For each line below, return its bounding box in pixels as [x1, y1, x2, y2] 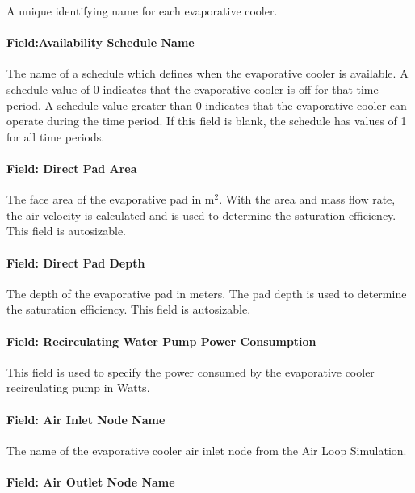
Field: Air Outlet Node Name [6, 473, 175, 490]
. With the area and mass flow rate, [219, 191, 396, 208]
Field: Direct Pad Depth [6, 254, 145, 271]
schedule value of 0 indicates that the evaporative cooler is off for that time [6, 80, 379, 97]
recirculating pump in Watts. [6, 379, 150, 396]
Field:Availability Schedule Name [6, 34, 195, 51]
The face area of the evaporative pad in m [6, 191, 215, 208]
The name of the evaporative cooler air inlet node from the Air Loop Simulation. [6, 441, 407, 458]
